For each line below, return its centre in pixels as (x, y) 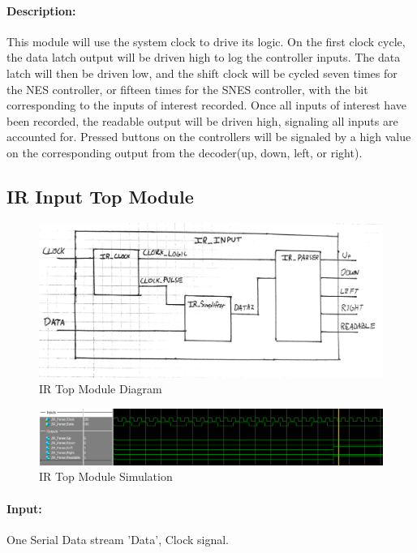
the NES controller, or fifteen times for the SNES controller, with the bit (187, 89)
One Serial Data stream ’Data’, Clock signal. (118, 539)
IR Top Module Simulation (106, 476)
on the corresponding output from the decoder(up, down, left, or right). (185, 152)
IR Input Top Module (100, 196)
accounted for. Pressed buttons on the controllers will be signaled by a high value (209, 137)
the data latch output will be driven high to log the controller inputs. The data (204, 57)
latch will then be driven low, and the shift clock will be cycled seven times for (202, 73)
